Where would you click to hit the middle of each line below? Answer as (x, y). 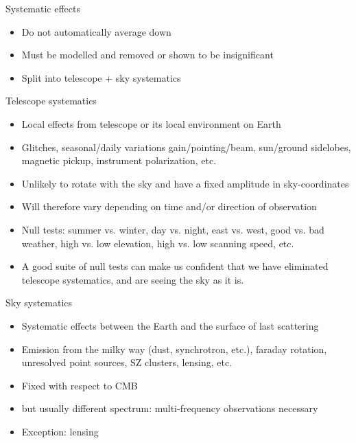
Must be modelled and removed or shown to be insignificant (147, 55)
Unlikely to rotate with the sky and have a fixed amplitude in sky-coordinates (185, 183)
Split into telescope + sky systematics (101, 77)
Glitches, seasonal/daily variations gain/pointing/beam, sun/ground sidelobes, (186, 147)
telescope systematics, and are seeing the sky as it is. (133, 279)
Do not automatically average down (96, 31)
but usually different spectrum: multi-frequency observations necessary (170, 408)
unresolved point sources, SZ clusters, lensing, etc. (127, 362)
